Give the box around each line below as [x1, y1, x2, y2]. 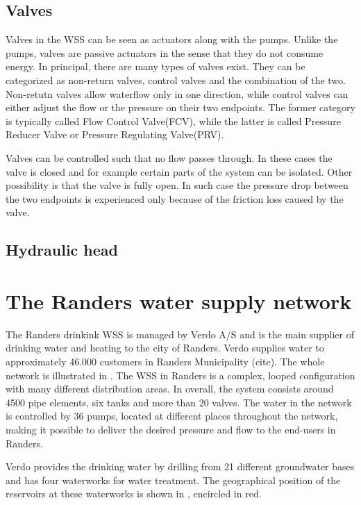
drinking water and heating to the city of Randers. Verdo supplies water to [6, 340, 324, 355]
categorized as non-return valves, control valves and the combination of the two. [6, 72, 346, 87]
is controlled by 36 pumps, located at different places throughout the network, [6, 408, 338, 423]
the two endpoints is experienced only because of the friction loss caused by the [6, 191, 344, 206]
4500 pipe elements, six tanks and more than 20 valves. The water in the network [6, 395, 352, 409]
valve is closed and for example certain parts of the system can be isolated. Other [6, 164, 353, 179]
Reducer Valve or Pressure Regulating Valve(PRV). [6, 127, 224, 142]
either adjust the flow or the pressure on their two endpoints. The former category [6, 100, 355, 115]
